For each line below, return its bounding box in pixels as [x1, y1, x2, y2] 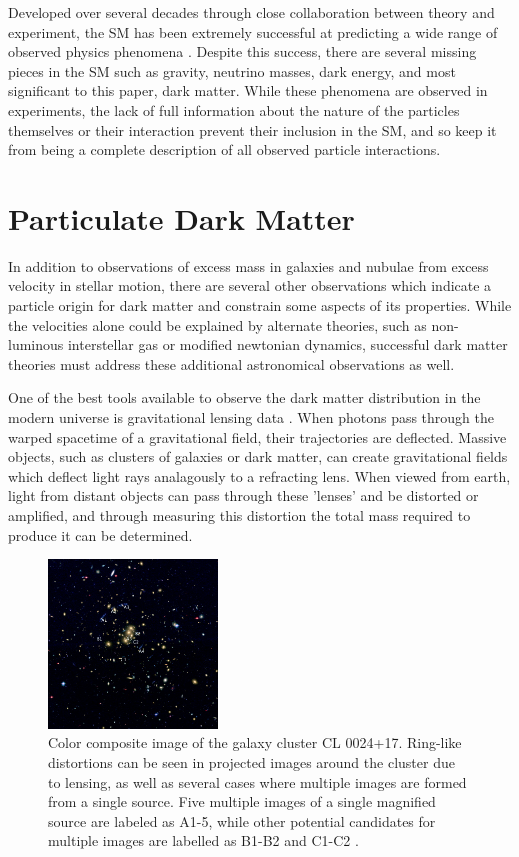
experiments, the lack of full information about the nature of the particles [8, 99, 460, 120]
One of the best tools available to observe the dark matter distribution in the [8, 387, 481, 408]
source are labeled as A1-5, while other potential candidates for [48, 810, 436, 831]
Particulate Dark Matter [8, 197, 355, 238]
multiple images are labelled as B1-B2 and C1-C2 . [48, 830, 359, 851]
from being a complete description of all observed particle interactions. [8, 139, 441, 160]
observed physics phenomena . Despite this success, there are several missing [8, 41, 477, 62]
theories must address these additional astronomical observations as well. [8, 353, 455, 374]
